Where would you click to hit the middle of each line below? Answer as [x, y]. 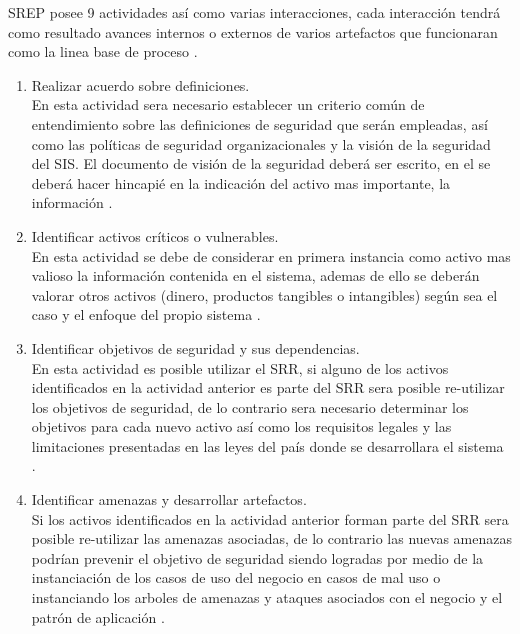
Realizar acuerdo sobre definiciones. [140, 84]
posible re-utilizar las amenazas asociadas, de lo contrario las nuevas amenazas [272, 538]
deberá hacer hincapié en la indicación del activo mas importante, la [241, 182]
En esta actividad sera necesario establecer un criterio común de [228, 104]
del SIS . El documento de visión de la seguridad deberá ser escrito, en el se [261, 163]
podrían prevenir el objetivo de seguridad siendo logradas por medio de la [257, 557]
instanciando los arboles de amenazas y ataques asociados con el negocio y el [267, 597]
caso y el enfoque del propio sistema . [146, 314]
